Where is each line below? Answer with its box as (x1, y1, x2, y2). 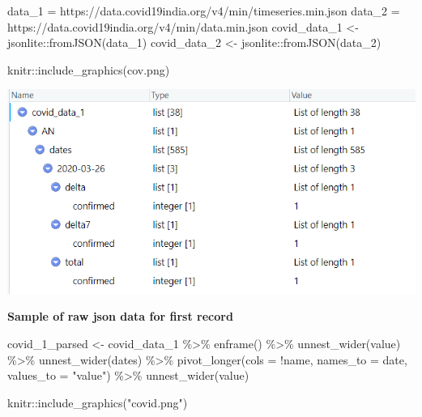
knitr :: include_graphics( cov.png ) (7, 61, 170, 78)
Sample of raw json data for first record (7, 308, 233, 325)
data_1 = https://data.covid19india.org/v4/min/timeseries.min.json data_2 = (7, 2, 400, 19)
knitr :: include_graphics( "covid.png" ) (7, 394, 188, 411)
